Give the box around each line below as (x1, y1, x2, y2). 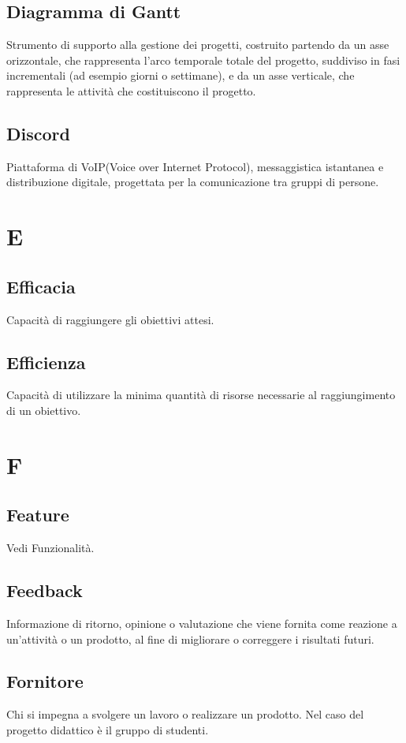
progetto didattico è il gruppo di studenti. (6, 721, 209, 737)
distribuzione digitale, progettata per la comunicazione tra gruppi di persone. (6, 174, 379, 190)
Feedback (6, 578, 83, 603)
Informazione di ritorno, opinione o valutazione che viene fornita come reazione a (6, 614, 397, 631)
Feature (6, 502, 69, 527)
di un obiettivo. (6, 401, 81, 418)
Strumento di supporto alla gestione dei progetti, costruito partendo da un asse (6, 36, 389, 53)
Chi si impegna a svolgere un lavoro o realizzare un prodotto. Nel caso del (6, 706, 364, 722)
